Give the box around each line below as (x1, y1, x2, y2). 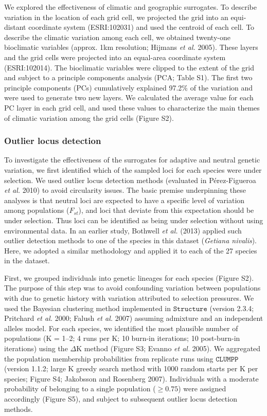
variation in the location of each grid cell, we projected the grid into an (4, 11, 228, 22)
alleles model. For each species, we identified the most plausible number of (4, 322, 238, 333)
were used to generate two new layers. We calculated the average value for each (4, 92, 254, 103)
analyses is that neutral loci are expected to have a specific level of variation (4, 194, 245, 205)
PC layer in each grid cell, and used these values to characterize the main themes (4, 102, 260, 113)
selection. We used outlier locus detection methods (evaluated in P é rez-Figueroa (4, 174, 256, 185)
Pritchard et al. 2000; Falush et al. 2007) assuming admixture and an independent (4, 313, 263, 323)
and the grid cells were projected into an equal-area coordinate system (4, 51, 226, 62)
